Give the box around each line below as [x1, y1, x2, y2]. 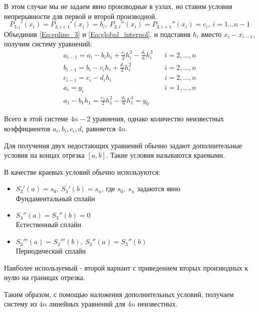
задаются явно [137, 183, 181, 194]
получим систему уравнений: [4, 38, 92, 49]
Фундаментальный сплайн [15, 193, 95, 203]
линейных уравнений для [49, 299, 125, 309]
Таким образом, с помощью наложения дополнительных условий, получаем [4, 289, 234, 299]
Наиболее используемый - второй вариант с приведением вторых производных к [4, 262, 249, 273]
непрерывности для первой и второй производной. [4, 10, 157, 21]
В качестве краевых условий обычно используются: [4, 166, 161, 177]
